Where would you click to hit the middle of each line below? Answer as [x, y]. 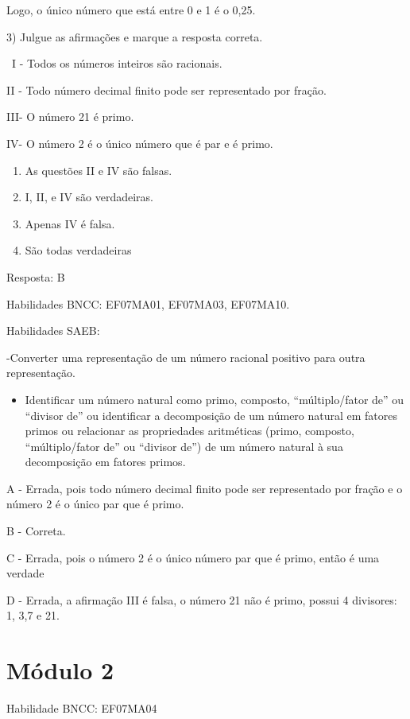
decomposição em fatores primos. [105, 462]
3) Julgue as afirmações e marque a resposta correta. [135, 36]
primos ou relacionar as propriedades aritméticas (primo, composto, [190, 431]
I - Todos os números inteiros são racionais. [117, 63]
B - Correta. [36, 531]
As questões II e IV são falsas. [99, 170]
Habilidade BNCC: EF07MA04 [82, 708]
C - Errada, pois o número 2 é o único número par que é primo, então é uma [193, 557]
